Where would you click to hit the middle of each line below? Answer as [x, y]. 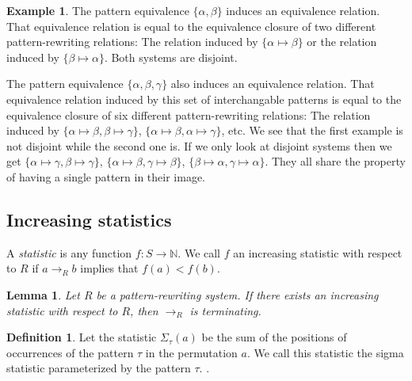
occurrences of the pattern [70, 352]
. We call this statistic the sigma [325, 352]
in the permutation [191, 352]
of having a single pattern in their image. [106, 176]
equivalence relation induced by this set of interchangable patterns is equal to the [204, 99]
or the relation [342, 42]
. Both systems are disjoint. [171, 57]
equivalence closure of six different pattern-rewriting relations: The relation [189, 114]
